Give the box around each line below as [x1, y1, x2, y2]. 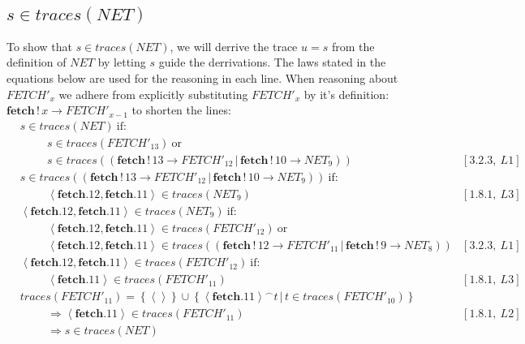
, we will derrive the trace [170, 37, 298, 54]
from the [331, 37, 375, 54]
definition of [6, 54, 67, 71]
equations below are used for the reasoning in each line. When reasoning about [6, 70, 398, 86]
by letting [97, 54, 146, 71]
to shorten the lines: [131, 101, 231, 118]
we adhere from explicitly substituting [58, 85, 248, 102]
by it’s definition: [303, 85, 389, 102]
